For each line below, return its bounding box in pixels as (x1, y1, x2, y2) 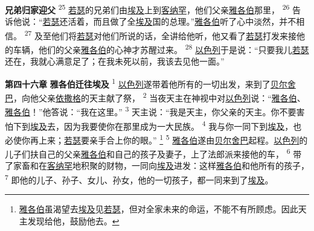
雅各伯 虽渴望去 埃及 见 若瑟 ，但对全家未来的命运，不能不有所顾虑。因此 (19, 203, 298, 215)
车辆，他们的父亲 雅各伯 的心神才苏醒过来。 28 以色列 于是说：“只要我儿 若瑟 (13, 42, 309, 55)
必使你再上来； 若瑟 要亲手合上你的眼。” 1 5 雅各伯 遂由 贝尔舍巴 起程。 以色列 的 (5, 131, 308, 146)
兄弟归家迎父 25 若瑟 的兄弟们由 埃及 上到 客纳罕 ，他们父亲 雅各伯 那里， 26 (5, 2, 290, 16)
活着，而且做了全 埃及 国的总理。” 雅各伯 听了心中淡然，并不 (68, 15, 296, 28)
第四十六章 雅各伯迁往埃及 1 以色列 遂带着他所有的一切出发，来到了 (5, 75, 271, 90)
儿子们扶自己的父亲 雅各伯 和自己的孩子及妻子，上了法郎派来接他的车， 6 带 (5, 146, 302, 160)
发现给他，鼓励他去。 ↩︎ (27, 214, 120, 227)
